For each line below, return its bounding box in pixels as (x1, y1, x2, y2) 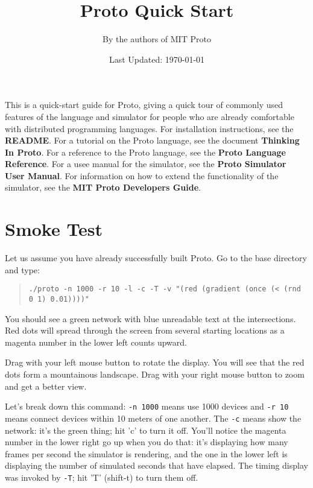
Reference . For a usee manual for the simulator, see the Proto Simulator (5, 157, 286, 170)
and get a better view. (5, 379, 87, 392)
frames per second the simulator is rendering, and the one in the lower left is (5, 447, 288, 460)
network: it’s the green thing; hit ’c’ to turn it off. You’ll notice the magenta (5, 423, 286, 436)
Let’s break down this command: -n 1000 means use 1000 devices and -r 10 (5, 400, 289, 413)
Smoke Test (5, 217, 103, 241)
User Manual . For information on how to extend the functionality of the (5, 169, 279, 182)
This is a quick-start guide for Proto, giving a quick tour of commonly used (5, 98, 283, 111)
